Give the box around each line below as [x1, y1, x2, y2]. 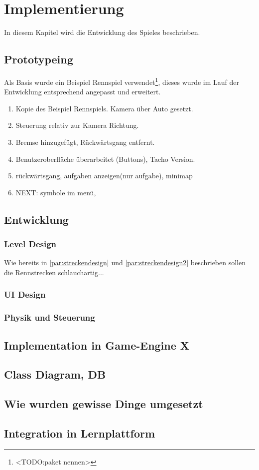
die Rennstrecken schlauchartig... [4, 267, 104, 277]
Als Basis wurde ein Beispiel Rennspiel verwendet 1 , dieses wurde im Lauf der [4, 75, 239, 87]
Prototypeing [4, 51, 73, 67]
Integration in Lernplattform [4, 425, 155, 441]
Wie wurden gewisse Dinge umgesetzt [4, 396, 203, 412]
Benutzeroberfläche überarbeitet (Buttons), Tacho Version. [15, 153, 195, 164]
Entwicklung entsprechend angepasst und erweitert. [4, 86, 161, 97]
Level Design [4, 238, 57, 250]
